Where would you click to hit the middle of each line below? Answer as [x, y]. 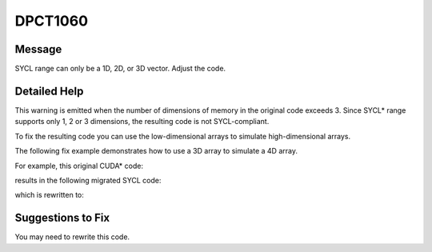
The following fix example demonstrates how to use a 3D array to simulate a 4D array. [156, 151]
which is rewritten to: [49, 195]
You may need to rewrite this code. [72, 237]
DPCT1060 [51, 21]
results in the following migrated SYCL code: [88, 180]
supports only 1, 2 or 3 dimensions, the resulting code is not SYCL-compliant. [142, 122]
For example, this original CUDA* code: [79, 166]
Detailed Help [49, 91]
